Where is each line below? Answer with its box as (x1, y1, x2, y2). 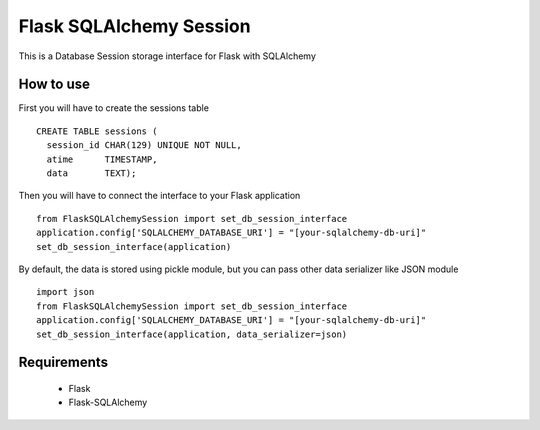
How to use (18, 76, 90, 93)
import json (36, 286, 95, 298)
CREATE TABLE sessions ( (36, 125, 158, 137)
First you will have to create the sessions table (18, 102, 210, 114)
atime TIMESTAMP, (46, 153, 158, 165)
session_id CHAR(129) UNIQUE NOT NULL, (46, 140, 242, 151)
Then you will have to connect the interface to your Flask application (18, 190, 301, 202)
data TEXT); (46, 168, 137, 179)
